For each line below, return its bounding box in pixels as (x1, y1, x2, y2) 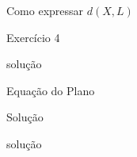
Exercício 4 (6, 29, 60, 45)
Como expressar (6, 2, 84, 18)
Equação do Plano (6, 82, 95, 98)
